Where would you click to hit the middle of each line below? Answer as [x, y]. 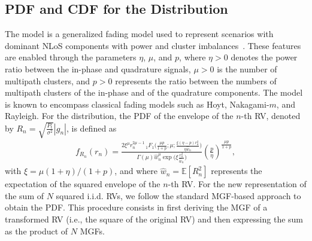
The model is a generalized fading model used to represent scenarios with [139, 34]
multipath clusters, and [48, 80]
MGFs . [92, 231]
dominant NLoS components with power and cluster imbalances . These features [153, 45]
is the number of [247, 68]
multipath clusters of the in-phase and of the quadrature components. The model [154, 92]
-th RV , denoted [271, 116]
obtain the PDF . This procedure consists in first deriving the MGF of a [136, 207]
